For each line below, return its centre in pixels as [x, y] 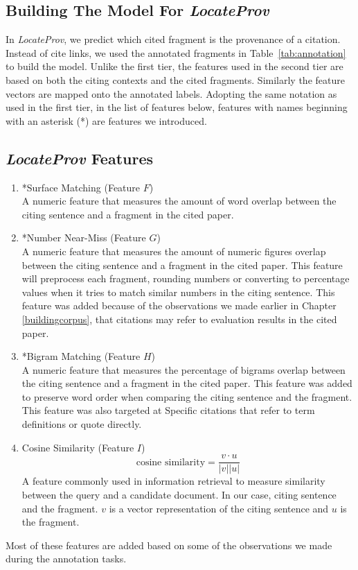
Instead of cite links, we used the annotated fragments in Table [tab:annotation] [176, 52]
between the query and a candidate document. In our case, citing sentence [179, 494]
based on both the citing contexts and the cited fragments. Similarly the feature [175, 79]
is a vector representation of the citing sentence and [219, 508]
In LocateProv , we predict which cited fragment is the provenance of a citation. [173, 39]
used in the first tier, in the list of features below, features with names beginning [177, 107]
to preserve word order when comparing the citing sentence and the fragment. [187, 396]
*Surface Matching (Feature [81, 187]
